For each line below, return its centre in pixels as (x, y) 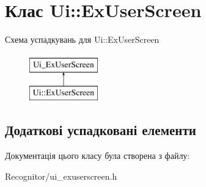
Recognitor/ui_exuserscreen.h (61, 176)
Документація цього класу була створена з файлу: (97, 156)
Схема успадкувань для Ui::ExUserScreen (82, 39)
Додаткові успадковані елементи (101, 130)
